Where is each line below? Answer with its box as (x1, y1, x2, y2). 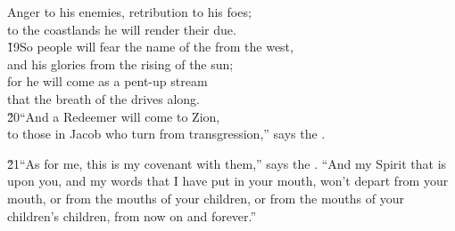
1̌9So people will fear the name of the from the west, (7, 37, 294, 56)
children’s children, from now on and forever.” (7, 206, 257, 225)
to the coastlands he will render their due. (7, 20, 236, 38)
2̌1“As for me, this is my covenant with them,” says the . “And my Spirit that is (7, 154, 447, 172)
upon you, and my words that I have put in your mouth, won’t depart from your (7, 171, 449, 190)
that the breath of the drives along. (7, 89, 201, 108)
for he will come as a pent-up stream (7, 72, 208, 91)
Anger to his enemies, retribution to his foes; (7, 3, 252, 20)
